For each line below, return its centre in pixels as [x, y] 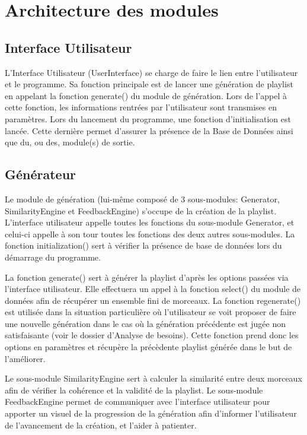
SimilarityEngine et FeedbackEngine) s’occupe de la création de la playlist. [141, 210]
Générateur [41, 174]
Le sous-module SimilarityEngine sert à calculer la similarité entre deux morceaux [153, 378]
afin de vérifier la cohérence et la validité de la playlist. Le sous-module [134, 390]
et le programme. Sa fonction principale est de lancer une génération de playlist [149, 84]
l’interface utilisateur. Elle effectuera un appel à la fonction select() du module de [153, 289]
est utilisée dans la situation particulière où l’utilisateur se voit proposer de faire [151, 312]
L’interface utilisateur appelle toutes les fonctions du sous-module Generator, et [150, 222]
